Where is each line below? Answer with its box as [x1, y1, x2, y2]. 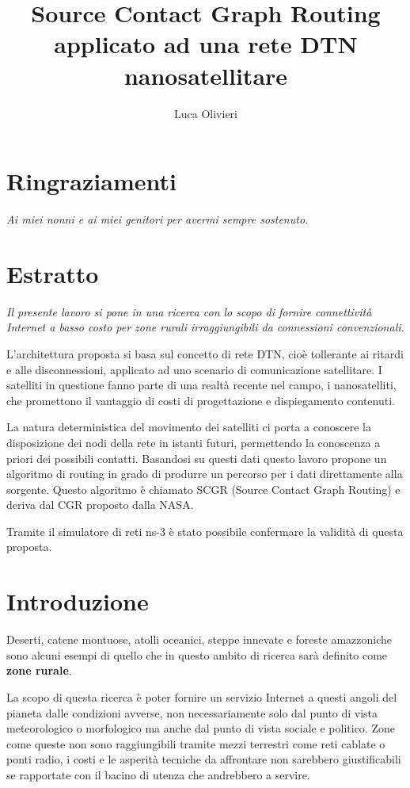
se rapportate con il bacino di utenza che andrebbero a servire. [6, 766, 310, 782]
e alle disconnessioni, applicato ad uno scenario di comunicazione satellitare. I [6, 361, 382, 377]
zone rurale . [6, 662, 72, 679]
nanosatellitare [123, 59, 288, 91]
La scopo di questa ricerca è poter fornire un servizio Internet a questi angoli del [6, 688, 397, 705]
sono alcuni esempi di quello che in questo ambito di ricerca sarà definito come [6, 646, 388, 663]
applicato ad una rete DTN [54, 28, 358, 60]
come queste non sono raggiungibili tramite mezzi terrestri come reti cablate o [6, 735, 385, 752]
